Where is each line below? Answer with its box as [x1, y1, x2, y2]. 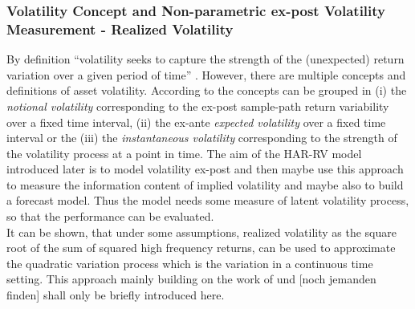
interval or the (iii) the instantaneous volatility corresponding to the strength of [6, 129, 397, 146]
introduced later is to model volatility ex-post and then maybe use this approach [6, 161, 404, 177]
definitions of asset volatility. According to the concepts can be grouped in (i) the [6, 82, 407, 99]
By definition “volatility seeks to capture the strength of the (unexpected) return [6, 51, 405, 67]
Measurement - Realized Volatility [6, 18, 234, 39]
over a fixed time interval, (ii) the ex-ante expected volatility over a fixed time [6, 113, 386, 130]
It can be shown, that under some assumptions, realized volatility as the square [6, 223, 397, 240]
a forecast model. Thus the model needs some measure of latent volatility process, [6, 192, 409, 209]
